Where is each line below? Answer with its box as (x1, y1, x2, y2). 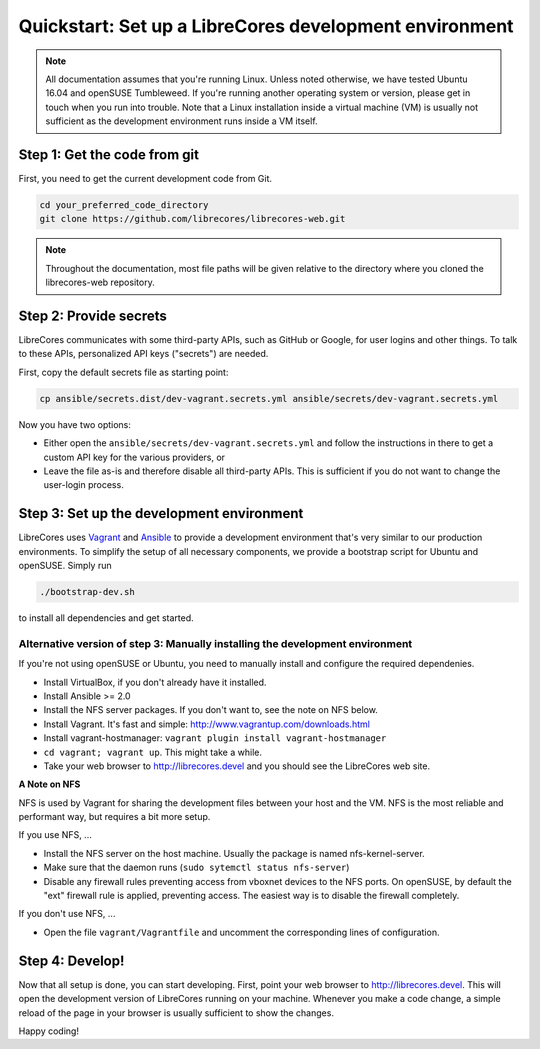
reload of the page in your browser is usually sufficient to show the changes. (18, 1006, 335, 1019)
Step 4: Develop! (18, 952, 125, 969)
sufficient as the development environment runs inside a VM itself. (45, 115, 319, 127)
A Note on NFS (18, 778, 81, 790)
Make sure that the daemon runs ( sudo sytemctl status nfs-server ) (43, 861, 350, 874)
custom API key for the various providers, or (43, 451, 225, 463)
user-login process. (43, 479, 124, 491)
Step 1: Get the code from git (18, 146, 200, 163)
